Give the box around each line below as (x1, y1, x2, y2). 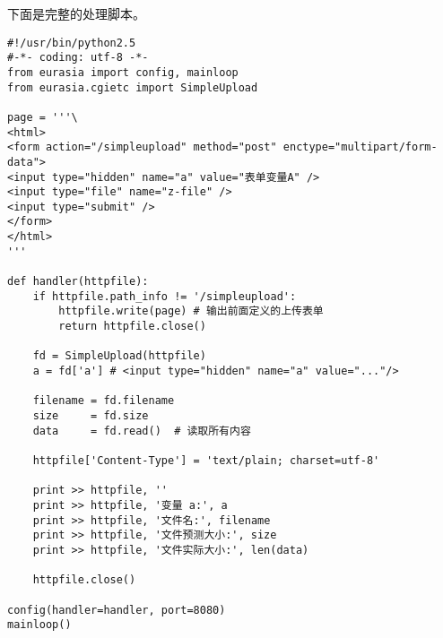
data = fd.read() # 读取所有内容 (32, 424, 251, 437)
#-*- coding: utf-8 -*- (7, 51, 149, 65)
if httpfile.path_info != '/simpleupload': (32, 289, 297, 303)
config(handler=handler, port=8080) (7, 603, 226, 616)
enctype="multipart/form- (282, 141, 438, 154)
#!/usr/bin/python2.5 (7, 36, 136, 49)
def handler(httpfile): (7, 275, 149, 289)
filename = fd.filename (32, 394, 175, 408)
